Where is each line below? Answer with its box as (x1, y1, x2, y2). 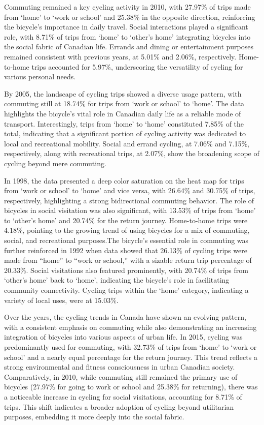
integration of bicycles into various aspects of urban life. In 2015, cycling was (4, 331, 243, 342)
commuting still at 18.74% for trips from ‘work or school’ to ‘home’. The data (4, 98, 245, 109)
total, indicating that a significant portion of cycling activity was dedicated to (4, 128, 246, 139)
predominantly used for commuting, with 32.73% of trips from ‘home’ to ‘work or (4, 342, 257, 352)
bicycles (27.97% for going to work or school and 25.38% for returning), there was (4, 381, 258, 392)
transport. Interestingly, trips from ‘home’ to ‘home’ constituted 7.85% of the (4, 118, 244, 129)
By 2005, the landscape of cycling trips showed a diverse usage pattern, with (4, 88, 242, 99)
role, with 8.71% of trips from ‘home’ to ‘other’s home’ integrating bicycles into (4, 31, 251, 42)
